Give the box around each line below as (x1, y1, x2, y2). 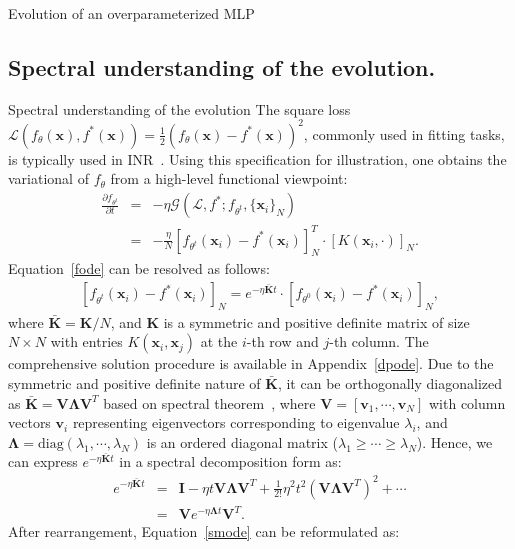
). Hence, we (416, 431, 493, 452)
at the (200, 331, 238, 352)
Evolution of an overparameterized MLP (8, 3, 255, 23)
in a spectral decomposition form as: (119, 451, 342, 472)
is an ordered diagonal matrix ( (146, 431, 338, 452)
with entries (50, 331, 123, 352)
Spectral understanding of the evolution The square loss (8, 98, 351, 119)
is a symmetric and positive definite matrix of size (163, 311, 470, 332)
